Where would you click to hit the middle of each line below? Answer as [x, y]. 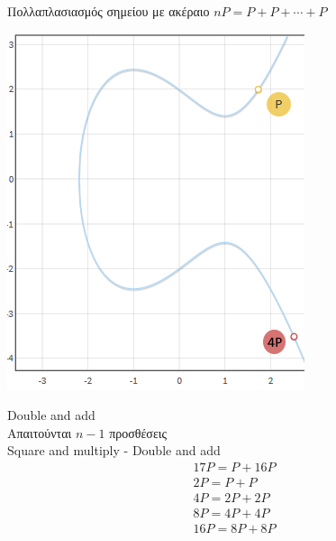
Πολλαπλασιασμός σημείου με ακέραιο [109, 11]
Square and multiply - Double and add [114, 450]
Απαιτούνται [40, 432]
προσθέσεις [138, 432]
